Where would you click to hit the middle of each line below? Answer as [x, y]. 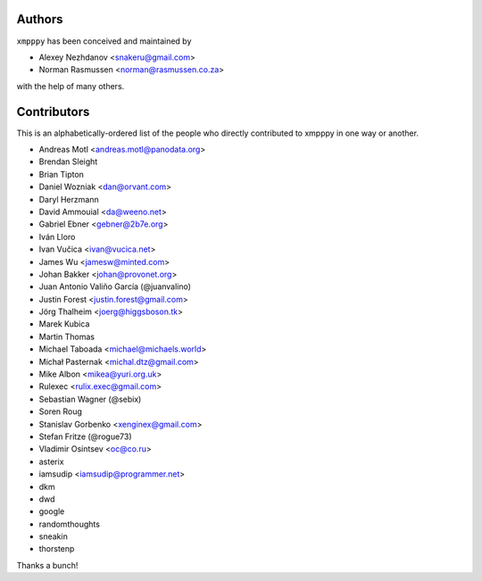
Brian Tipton [62, 174]
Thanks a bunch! [47, 565]
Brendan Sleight [68, 162]
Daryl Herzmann [69, 199]
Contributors [53, 112]
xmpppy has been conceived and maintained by [104, 41]
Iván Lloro [57, 237]
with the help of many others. [71, 86]
